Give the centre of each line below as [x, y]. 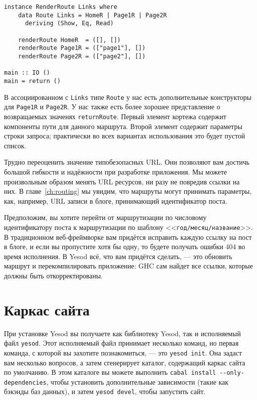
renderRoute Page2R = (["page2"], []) [82, 56]
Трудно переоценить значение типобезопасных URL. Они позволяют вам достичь [127, 162]
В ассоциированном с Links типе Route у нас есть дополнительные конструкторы [128, 97]
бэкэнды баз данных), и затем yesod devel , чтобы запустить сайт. [105, 391]
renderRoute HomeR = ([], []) [69, 40]
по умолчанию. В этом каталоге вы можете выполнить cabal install [110, 372]
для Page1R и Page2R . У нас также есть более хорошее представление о [112, 107]
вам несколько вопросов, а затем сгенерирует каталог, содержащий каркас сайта [125, 362]
